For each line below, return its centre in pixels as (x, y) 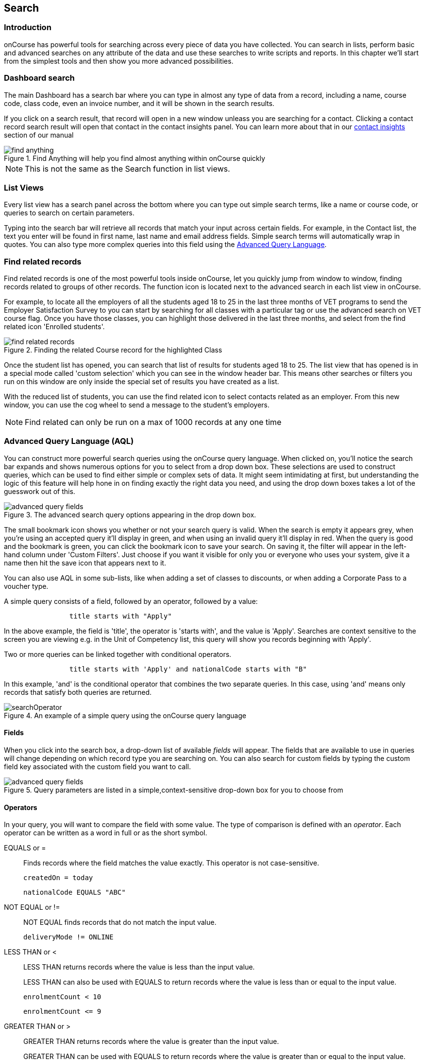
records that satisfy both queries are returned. (78, 692)
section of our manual (39, 135)
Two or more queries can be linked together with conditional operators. (118, 654)
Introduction (28, 27)
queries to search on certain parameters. (69, 213)
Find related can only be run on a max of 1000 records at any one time (153, 422)
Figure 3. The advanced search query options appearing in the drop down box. (130, 514)
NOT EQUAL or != (32, 907)
